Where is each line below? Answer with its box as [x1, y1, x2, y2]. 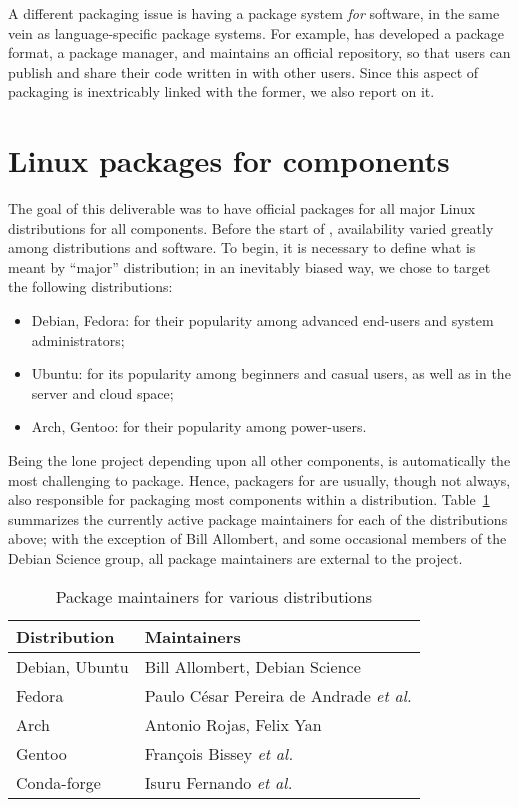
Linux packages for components [8, 140, 450, 181]
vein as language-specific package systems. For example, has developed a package [8, 22, 505, 43]
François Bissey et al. [144, 741, 294, 765]
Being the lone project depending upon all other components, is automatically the [8, 450, 511, 471]
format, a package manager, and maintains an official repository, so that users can [8, 42, 511, 63]
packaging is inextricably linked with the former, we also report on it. [8, 81, 435, 102]
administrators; [31, 329, 125, 350]
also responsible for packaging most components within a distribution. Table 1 [8, 489, 490, 510]
